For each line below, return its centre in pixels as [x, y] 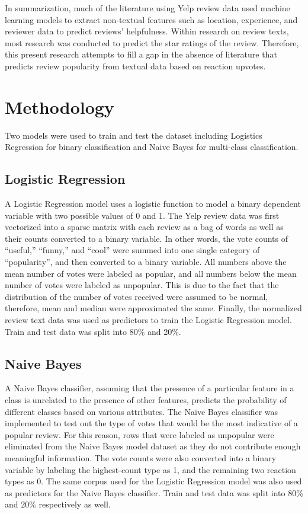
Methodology [60, 106]
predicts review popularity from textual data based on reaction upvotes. [135, 66]
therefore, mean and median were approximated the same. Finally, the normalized [153, 308]
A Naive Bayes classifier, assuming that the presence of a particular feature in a [150, 388]
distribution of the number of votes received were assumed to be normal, [137, 296]
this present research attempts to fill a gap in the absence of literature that [141, 54]
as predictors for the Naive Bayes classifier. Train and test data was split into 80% [154, 492]
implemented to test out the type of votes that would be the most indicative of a [151, 423]
